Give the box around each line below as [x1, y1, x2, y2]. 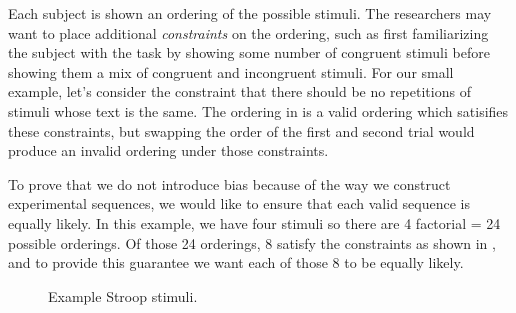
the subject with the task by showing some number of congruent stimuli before [8, 42, 490, 63]
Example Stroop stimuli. [48, 285, 198, 306]
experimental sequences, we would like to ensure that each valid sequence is [8, 193, 470, 214]
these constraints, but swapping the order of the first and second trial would [8, 120, 475, 141]
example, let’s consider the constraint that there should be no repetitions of [8, 81, 471, 102]
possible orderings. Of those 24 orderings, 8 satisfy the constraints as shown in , [8, 232, 496, 253]
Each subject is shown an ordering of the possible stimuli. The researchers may [8, 3, 492, 23]
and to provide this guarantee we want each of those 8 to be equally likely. [8, 252, 464, 273]
